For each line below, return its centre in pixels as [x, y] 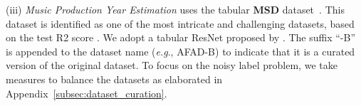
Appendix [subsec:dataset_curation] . [87, 93]
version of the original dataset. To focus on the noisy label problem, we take [172, 65]
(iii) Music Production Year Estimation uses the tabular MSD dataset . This [175, 9]
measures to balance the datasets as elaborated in [114, 79]
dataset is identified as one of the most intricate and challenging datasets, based [180, 23]
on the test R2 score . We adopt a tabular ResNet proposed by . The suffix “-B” [181, 37]
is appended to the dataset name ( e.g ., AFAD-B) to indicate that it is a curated [180, 51]
